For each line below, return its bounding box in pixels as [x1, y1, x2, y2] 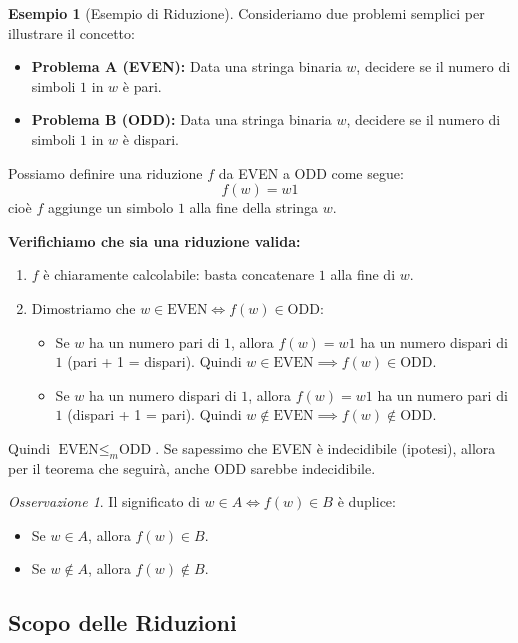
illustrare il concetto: [8, 22, 135, 43]
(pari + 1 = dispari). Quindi [67, 351, 242, 372]
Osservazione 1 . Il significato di [8, 491, 200, 512]
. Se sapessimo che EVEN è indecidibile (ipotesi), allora [155, 437, 496, 458]
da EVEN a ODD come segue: [218, 162, 404, 183]
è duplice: [337, 491, 396, 512]
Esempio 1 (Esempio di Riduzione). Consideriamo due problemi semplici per [8, 3, 485, 23]
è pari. [122, 75, 162, 96]
